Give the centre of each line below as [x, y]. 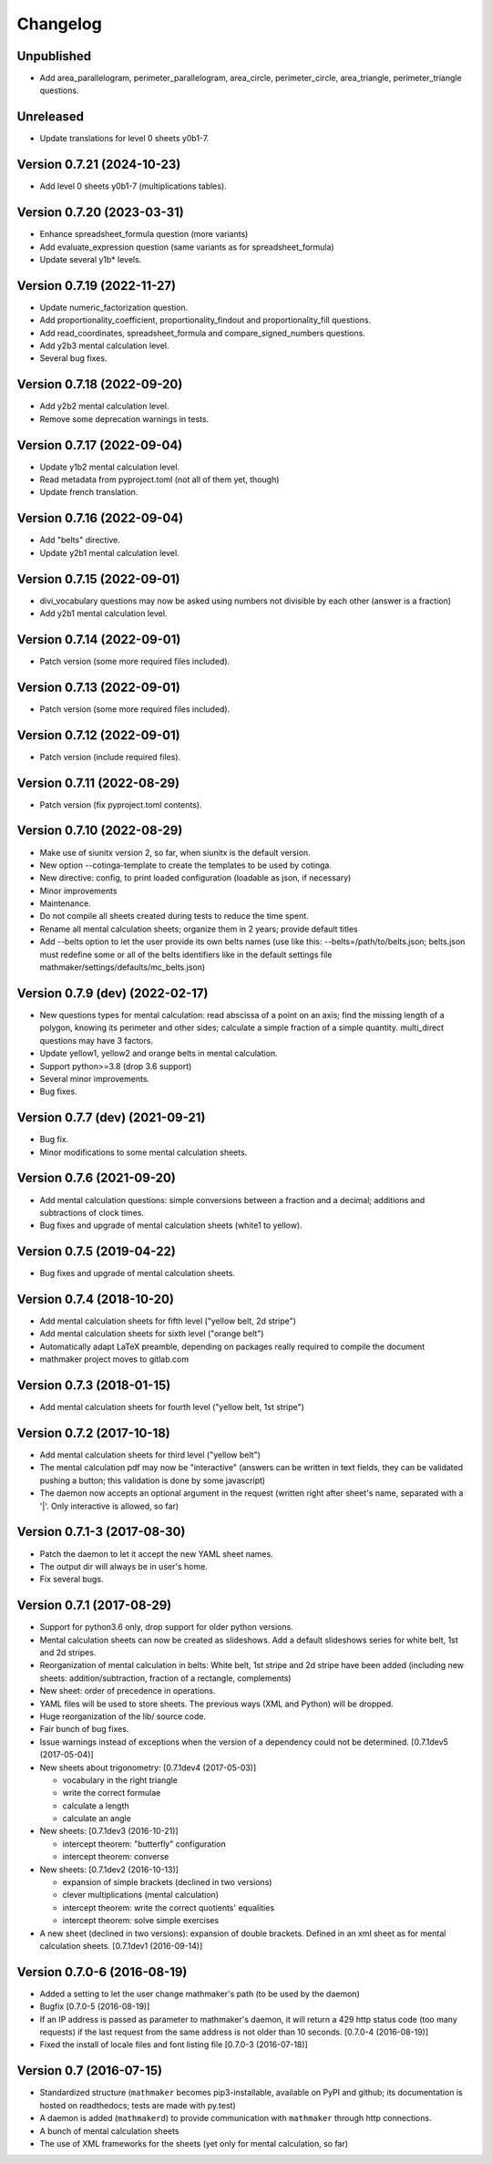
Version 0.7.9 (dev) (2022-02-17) [113, 993]
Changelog [59, 24]
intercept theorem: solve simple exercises [141, 1921]
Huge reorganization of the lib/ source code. [123, 1716]
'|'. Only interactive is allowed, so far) [109, 1506]
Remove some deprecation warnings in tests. [124, 418]
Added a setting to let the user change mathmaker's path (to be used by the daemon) [200, 1994]
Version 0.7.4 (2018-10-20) [96, 1299]
